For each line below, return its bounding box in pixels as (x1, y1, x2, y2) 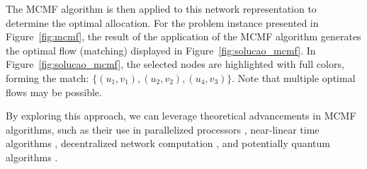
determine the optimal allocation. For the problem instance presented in (6, 15, 319, 30)
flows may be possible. (6, 84, 102, 99)
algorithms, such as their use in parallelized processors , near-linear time (6, 122, 320, 136)
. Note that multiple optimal (232, 70, 356, 85)
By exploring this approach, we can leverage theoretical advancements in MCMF (6, 108, 356, 123)
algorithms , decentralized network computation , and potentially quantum (6, 136, 330, 151)
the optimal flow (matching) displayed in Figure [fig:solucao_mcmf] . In (6, 42, 316, 57)
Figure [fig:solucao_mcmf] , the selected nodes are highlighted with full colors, (6, 57, 344, 71)
